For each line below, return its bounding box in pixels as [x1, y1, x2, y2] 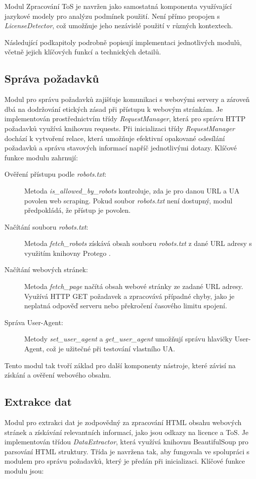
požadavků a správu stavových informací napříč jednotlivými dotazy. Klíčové [4, 143, 237, 153]
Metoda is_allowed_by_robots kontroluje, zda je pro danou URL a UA [24, 185, 240, 195]
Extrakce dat [4, 394, 72, 409]
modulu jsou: [4, 466, 44, 476]
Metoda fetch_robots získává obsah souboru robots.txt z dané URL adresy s [24, 238, 252, 248]
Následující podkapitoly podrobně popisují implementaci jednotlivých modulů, [4, 37, 242, 47]
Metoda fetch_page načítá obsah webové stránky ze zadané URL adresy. [24, 281, 243, 291]
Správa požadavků [4, 71, 99, 86]
